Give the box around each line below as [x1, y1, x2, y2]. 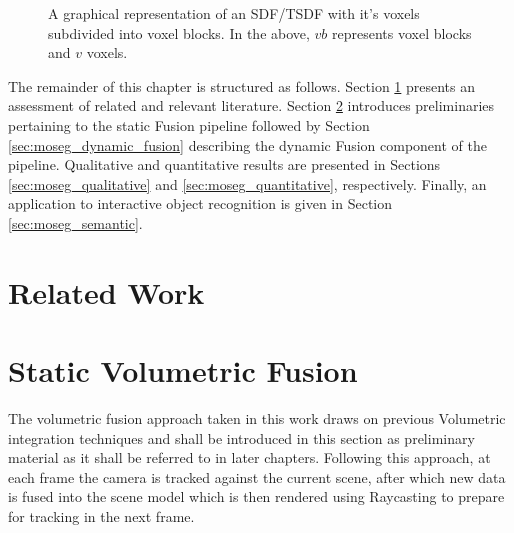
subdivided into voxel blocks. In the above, [48, 22, 310, 43]
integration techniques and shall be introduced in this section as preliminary [8, 427, 475, 448]
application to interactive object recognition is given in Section [8, 193, 393, 214]
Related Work [8, 271, 205, 312]
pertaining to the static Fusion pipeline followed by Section [8, 114, 370, 135]
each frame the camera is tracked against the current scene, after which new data [8, 466, 506, 487]
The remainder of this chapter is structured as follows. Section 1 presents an [8, 75, 476, 96]
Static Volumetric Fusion [8, 350, 358, 391]
